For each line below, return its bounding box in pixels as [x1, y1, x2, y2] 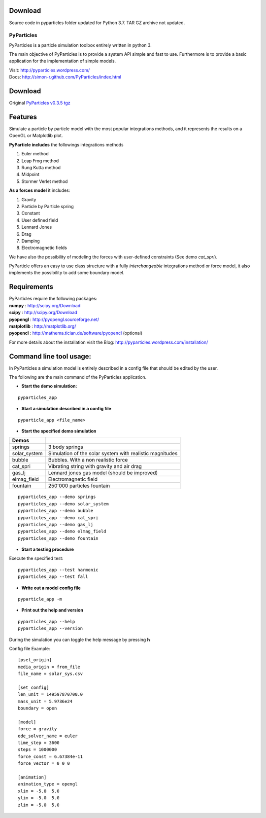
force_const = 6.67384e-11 [18, 753, 83, 759]
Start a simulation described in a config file [21, 406, 112, 412]
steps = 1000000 [18, 747, 57, 752]
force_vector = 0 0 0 [18, 761, 70, 766]
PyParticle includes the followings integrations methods [9, 142, 124, 147]
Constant [21, 210, 40, 216]
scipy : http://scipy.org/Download [9, 310, 77, 316]
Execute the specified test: [9, 555, 64, 562]
